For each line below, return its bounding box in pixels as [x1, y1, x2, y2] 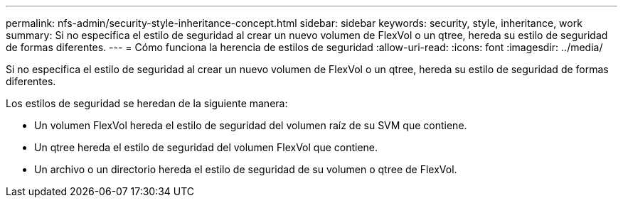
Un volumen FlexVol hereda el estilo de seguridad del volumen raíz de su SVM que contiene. [34, 119, 467, 131]
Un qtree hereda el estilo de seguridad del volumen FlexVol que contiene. [34, 141, 378, 153]
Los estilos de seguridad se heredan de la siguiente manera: [6, 97, 288, 109]
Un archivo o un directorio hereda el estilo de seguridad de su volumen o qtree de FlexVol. [34, 163, 457, 175]
